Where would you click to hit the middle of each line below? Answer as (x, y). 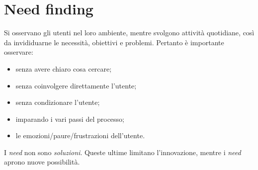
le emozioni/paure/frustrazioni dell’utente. (80, 135)
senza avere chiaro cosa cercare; (64, 68)
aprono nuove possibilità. (42, 162)
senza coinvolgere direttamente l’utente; (76, 85)
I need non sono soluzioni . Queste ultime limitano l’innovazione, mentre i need (123, 152)
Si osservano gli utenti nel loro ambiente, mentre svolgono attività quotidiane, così (129, 33)
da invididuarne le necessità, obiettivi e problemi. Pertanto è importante (114, 42)
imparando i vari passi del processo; (70, 119)
